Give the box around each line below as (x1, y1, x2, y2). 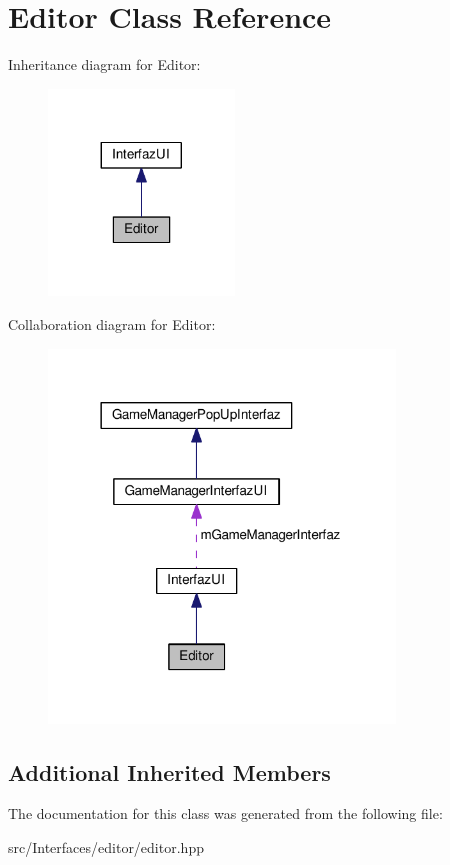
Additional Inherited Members (8, 756, 331, 787)
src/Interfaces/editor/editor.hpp (8, 836, 204, 857)
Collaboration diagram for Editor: (8, 314, 216, 335)
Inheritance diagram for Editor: (8, 54, 201, 75)
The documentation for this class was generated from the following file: (8, 803, 443, 824)
